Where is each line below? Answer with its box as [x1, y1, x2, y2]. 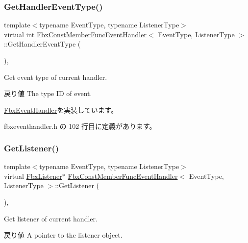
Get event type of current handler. [4, 72, 107, 82]
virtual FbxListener [4, 170, 62, 181]
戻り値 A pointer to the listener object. [4, 230, 123, 240]
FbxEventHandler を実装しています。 [4, 104, 118, 115]
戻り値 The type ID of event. [4, 88, 92, 98]
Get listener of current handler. [4, 213, 98, 223]
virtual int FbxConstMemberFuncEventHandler [4, 29, 147, 39]
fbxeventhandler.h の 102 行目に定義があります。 [4, 121, 156, 131]
